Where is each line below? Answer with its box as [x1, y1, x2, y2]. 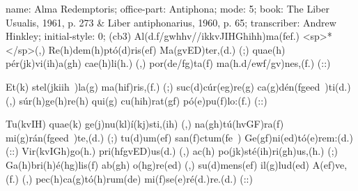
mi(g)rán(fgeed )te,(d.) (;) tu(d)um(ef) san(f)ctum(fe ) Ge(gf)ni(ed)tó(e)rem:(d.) [6, 130, 353, 144]
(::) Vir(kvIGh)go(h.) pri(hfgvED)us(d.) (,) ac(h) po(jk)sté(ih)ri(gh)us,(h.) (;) [6, 144, 338, 158]
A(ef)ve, [312, 157, 348, 171]
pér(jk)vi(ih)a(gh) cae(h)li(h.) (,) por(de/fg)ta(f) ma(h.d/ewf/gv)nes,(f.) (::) [6, 56, 331, 70]
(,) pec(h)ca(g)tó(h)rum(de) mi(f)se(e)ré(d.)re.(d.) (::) [22, 171, 253, 185]
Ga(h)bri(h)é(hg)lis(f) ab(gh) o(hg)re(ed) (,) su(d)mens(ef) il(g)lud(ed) [6, 157, 310, 171]
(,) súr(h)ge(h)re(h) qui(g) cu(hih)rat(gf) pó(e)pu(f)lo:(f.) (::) [6, 93, 267, 107]
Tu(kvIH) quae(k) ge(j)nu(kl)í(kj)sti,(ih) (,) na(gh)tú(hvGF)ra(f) [6, 116, 284, 131]
